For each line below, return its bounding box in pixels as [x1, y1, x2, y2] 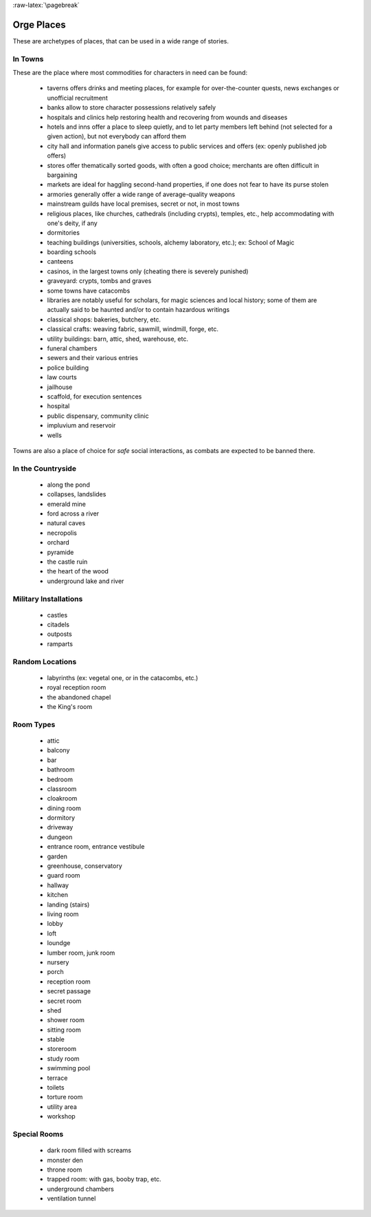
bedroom [47, 775, 74, 783]
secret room [47, 997, 82, 1005]
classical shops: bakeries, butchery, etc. [47, 315, 161, 324]
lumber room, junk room [47, 949, 115, 957]
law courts [47, 373, 77, 381]
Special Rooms [12, 1129, 64, 1139]
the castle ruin [47, 558, 88, 566]
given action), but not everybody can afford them [47, 132, 187, 140]
